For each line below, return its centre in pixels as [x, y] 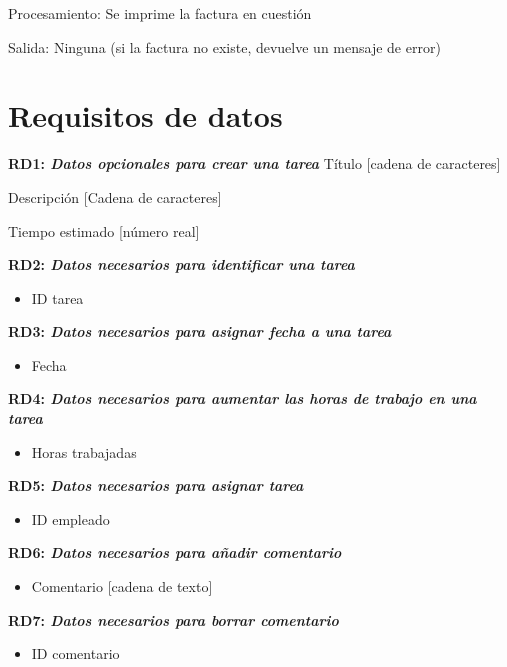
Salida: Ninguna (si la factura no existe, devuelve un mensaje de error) [224, 46]
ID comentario [75, 653]
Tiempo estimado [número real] [104, 230]
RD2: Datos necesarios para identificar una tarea [181, 264]
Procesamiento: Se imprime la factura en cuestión [160, 13]
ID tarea [57, 297]
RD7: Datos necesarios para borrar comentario [173, 619]
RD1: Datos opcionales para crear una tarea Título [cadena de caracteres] [254, 163]
